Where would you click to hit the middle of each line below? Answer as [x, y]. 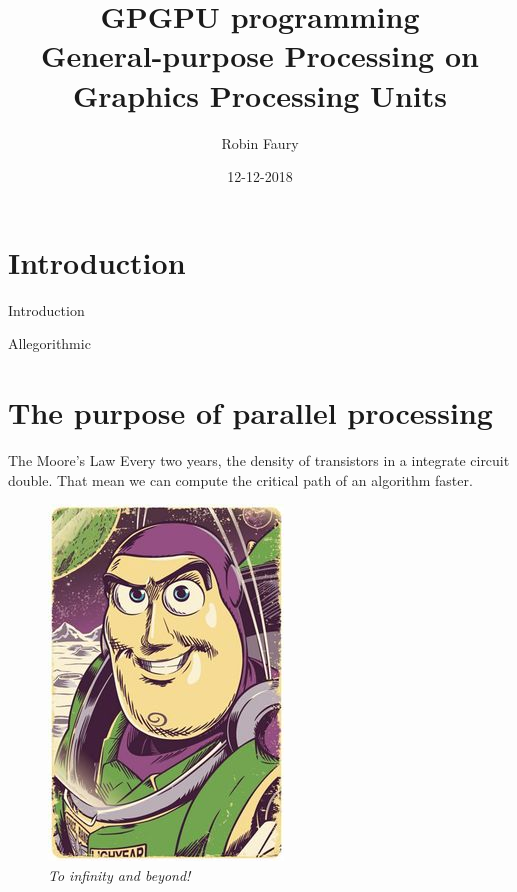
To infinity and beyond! [119, 874]
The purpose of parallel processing [250, 412]
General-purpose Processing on [260, 55]
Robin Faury [260, 142]
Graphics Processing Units [260, 94]
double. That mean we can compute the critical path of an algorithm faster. [240, 479]
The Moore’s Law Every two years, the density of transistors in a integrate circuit [259, 459]
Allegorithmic [49, 343]
